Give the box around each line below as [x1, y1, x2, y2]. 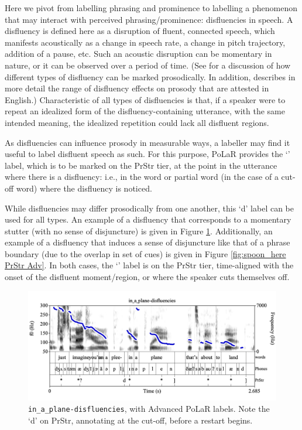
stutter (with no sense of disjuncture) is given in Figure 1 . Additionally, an [5, 224, 273, 237]
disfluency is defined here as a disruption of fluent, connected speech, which [5, 25, 275, 37]
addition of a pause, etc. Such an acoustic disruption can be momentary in [5, 47, 272, 60]
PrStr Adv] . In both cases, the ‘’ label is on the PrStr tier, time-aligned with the [5, 259, 294, 271]
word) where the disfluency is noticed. [16, 182, 152, 194]
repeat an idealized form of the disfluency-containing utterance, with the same [5, 105, 285, 117]
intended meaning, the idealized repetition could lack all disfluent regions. [5, 116, 269, 128]
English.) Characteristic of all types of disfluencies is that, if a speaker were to [5, 93, 286, 105]
